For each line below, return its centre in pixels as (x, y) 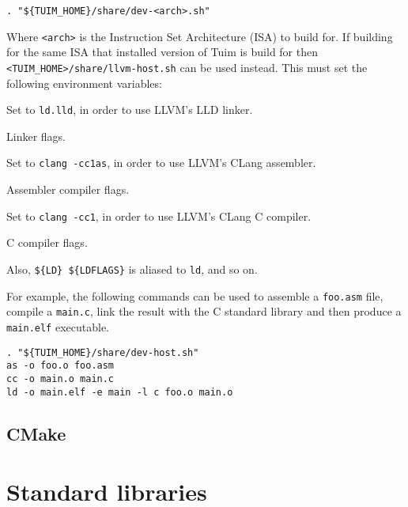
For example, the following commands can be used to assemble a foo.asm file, (195, 295)
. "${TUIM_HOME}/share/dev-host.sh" (103, 352)
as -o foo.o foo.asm (60, 366)
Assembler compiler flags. (68, 189)
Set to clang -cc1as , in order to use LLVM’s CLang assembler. (161, 163)
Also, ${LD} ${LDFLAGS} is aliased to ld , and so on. (132, 269)
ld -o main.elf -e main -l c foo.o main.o (120, 392)
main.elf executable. (58, 326)
